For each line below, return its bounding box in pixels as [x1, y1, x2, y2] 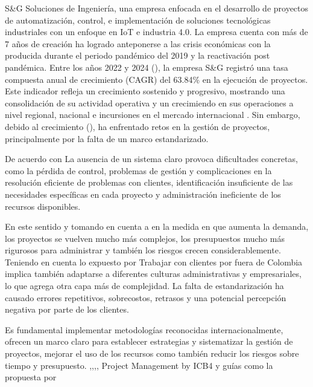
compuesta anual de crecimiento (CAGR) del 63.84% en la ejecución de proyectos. [5, 73, 308, 85]
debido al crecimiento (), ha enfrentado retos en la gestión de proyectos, [5, 120, 270, 132]
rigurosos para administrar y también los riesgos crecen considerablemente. [5, 244, 281, 256]
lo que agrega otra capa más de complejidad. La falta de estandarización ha [5, 279, 284, 292]
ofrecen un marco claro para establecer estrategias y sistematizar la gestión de [5, 335, 293, 348]
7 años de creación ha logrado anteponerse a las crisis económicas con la [5, 37, 271, 50]
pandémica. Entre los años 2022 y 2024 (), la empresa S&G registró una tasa [5, 60, 288, 73]
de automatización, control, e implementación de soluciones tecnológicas [5, 13, 271, 26]
